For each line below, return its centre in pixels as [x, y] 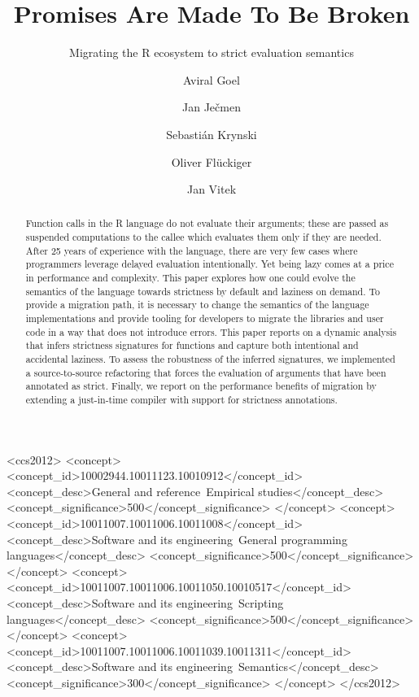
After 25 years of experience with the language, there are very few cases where [192, 250]
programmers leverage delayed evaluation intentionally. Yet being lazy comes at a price [209, 264]
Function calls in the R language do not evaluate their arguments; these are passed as [207, 223]
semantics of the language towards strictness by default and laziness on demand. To [203, 291]
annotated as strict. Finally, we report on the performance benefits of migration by [201, 386]
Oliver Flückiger [212, 161]
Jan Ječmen [212, 107]
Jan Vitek [212, 189]
